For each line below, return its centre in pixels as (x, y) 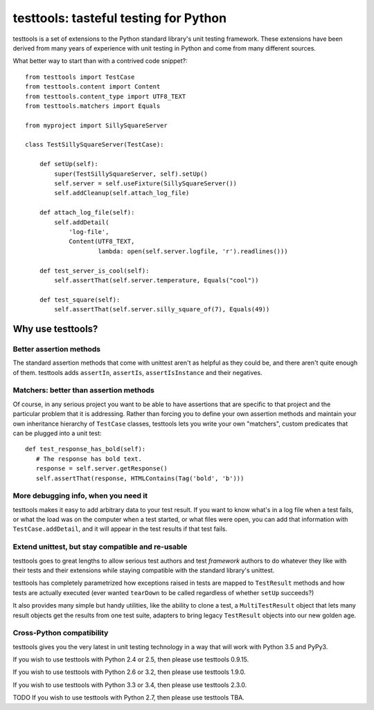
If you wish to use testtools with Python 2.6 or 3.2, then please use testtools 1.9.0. (129, 672)
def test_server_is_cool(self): (94, 271)
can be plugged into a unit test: (57, 433)
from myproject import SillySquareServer (96, 125)
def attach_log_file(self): (87, 212)
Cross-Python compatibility (61, 633)
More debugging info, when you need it (80, 496)
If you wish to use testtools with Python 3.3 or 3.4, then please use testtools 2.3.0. (130, 684)
